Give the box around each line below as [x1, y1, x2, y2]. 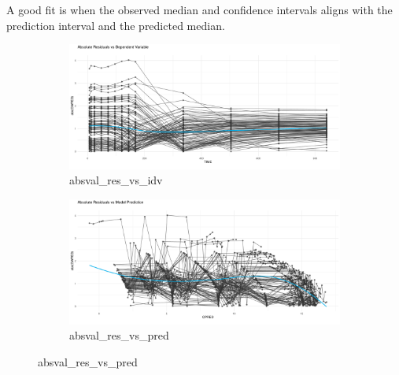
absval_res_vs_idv [69, 172, 163, 188]
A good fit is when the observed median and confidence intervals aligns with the [6, 2, 393, 17]
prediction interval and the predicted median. [6, 17, 225, 33]
